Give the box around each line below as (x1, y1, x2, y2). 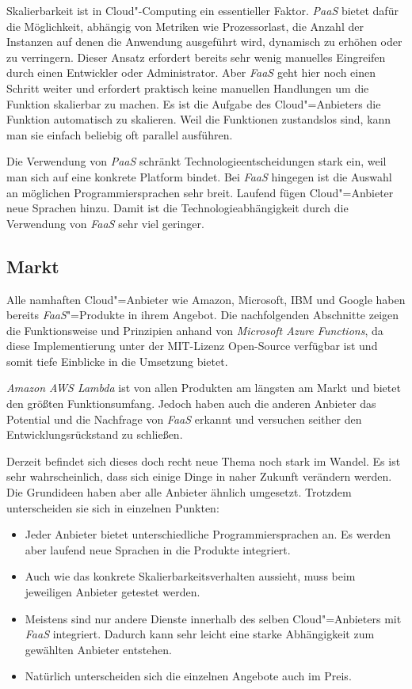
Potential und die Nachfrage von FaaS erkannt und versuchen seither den (6, 410, 362, 427)
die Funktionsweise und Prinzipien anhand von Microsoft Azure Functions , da (6, 322, 383, 338)
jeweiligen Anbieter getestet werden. (25, 584, 200, 600)
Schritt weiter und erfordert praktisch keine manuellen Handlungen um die (6, 79, 369, 96)
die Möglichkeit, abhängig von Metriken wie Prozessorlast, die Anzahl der (6, 17, 364, 34)
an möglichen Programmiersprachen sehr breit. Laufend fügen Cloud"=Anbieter (6, 184, 394, 200)
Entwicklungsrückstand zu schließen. (6, 426, 183, 443)
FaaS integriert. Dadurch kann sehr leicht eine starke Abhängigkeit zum (25, 626, 375, 642)
